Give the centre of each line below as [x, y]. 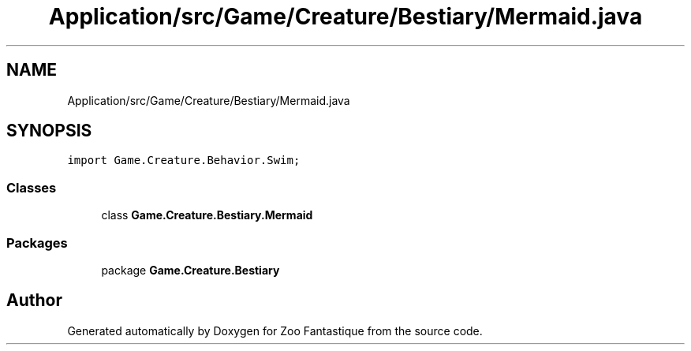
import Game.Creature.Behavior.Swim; [184, 161]
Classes [32, 187]
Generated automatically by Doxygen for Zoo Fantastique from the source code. [275, 330]
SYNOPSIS [49, 131]
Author [34, 301]
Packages [37, 243]
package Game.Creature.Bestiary [190, 270]
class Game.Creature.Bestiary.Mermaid [207, 215]
